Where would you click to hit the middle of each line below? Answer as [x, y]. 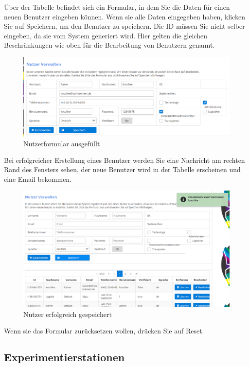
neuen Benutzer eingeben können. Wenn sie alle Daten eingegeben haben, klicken [124, 16]
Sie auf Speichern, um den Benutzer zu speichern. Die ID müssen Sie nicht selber [124, 26]
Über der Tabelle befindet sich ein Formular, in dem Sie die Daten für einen [117, 7]
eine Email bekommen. [38, 179]
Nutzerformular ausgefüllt [62, 143]
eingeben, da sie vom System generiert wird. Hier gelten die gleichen [106, 35]
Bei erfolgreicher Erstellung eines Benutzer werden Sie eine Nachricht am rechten [124, 160]
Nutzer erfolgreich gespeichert [68, 314]
